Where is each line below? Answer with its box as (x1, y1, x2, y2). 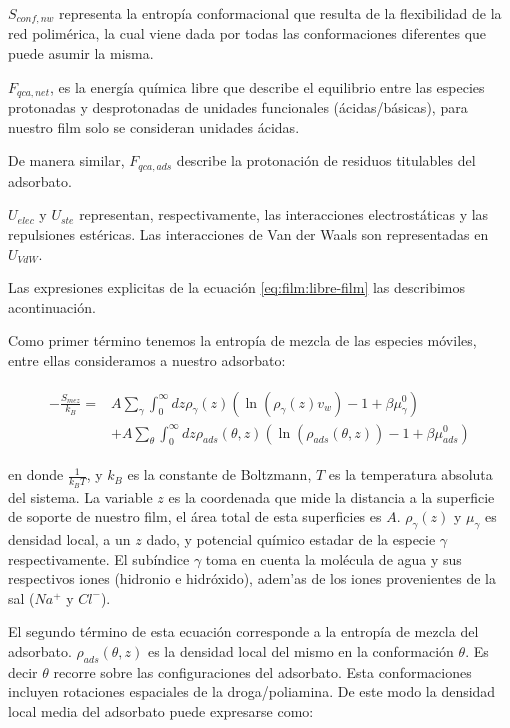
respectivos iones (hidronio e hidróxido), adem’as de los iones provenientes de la (8, 568, 496, 589)
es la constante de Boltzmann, (127, 464, 312, 485)
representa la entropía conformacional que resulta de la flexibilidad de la (59, 3, 502, 23)
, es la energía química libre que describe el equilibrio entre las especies (50, 76, 485, 97)
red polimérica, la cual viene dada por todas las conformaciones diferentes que (8, 23, 487, 44)
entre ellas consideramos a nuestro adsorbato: (8, 349, 286, 370)
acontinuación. (8, 296, 96, 317)
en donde (8, 464, 64, 485)
